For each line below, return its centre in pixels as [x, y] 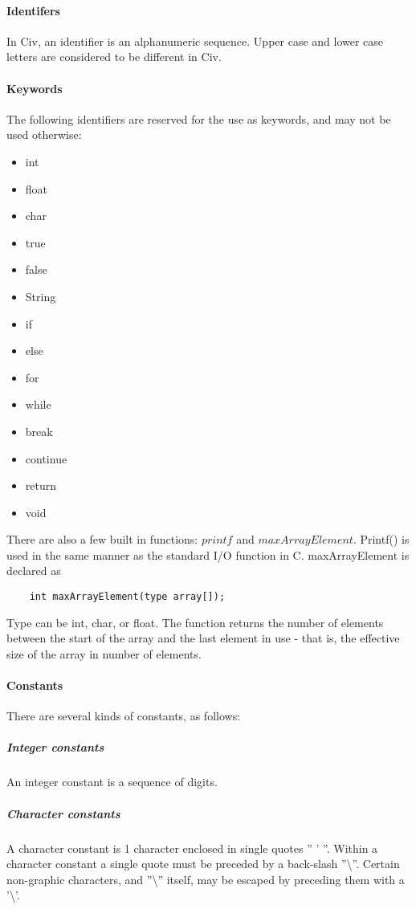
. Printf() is [381, 539]
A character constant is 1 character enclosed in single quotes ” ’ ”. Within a [192, 848]
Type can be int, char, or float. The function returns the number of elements [195, 622]
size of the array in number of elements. [104, 653]
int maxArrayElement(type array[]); [127, 597]
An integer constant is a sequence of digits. [112, 782]
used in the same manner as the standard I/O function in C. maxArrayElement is [208, 554]
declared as [34, 571]
